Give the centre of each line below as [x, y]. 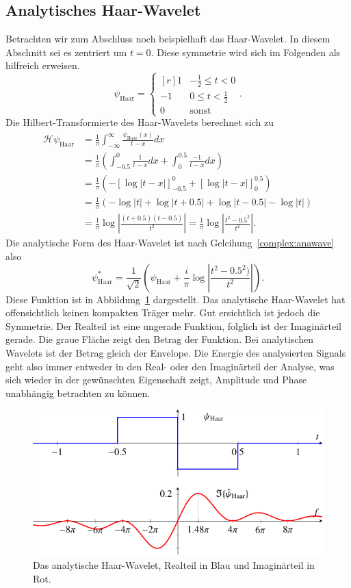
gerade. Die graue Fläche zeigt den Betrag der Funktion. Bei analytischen [159, 339]
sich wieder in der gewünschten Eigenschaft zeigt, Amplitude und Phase [156, 380]
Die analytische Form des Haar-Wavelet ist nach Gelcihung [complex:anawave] [170, 243]
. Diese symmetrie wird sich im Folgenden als [246, 52]
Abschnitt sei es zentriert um [66, 52]
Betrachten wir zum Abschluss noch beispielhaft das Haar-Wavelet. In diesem [168, 39]
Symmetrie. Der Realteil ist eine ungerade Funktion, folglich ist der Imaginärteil [173, 325]
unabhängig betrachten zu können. [78, 393]
